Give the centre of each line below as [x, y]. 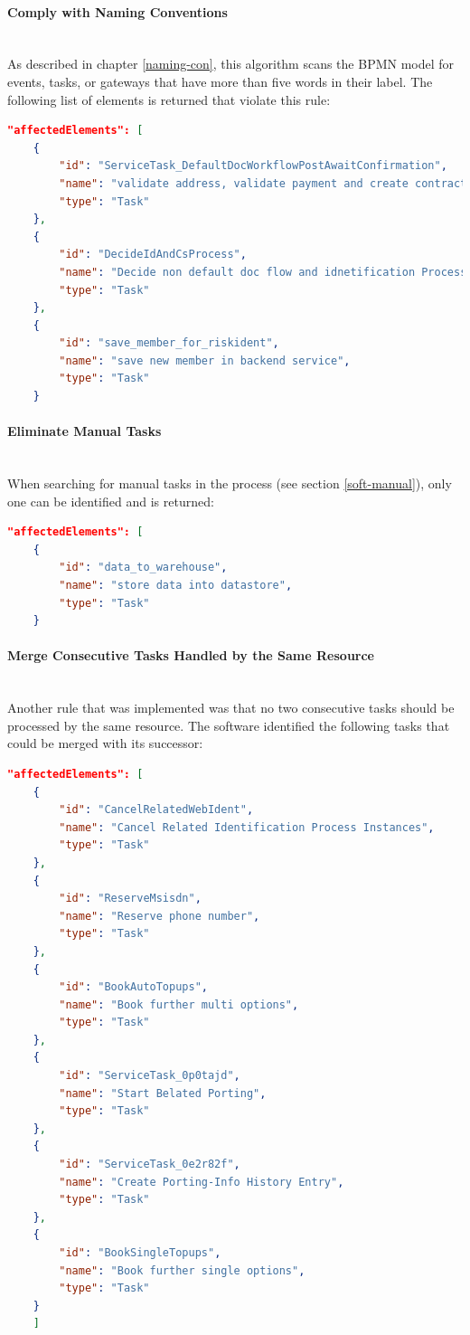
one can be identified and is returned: [111, 501]
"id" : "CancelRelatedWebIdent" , [156, 810]
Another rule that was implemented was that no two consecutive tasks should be [231, 708]
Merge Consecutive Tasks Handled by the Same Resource [191, 655]
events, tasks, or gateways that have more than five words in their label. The [220, 81]
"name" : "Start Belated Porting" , [163, 1093]
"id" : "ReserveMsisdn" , [130, 899]
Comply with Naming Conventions [117, 11]
